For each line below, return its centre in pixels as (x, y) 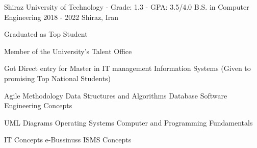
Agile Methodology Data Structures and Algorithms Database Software (116, 95)
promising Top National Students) (58, 78)
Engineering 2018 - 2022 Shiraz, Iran (61, 17)
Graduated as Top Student (46, 34)
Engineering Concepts (38, 105)
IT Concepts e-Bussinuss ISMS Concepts (68, 140)
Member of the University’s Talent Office (68, 51)
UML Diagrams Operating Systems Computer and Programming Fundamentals (128, 122)
